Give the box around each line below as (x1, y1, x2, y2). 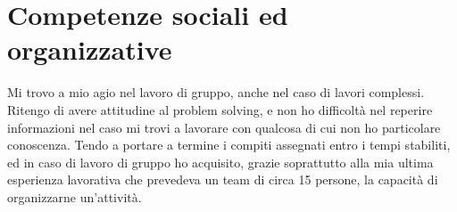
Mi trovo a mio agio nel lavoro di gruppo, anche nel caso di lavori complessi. (7, 83, 425, 102)
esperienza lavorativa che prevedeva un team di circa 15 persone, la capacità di (7, 170, 438, 189)
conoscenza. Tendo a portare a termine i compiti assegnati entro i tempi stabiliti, (7, 135, 451, 154)
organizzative (7, 31, 172, 68)
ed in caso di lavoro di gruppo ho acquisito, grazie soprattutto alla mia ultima (7, 152, 434, 171)
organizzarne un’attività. (7, 187, 142, 206)
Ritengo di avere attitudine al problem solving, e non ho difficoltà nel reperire (7, 100, 433, 118)
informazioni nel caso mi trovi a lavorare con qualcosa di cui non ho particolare (7, 118, 441, 136)
